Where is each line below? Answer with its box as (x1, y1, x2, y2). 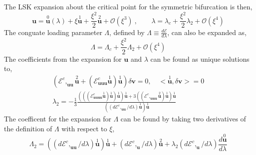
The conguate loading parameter (4, 27, 103, 38)
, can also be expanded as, (167, 27, 247, 38)
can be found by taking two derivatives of (120, 114, 246, 124)
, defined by (109, 27, 145, 38)
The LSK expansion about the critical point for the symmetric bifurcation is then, (4, 1, 253, 11)
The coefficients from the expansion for (4, 53, 122, 64)
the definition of (4, 123, 52, 134)
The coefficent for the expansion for (4, 114, 111, 124)
